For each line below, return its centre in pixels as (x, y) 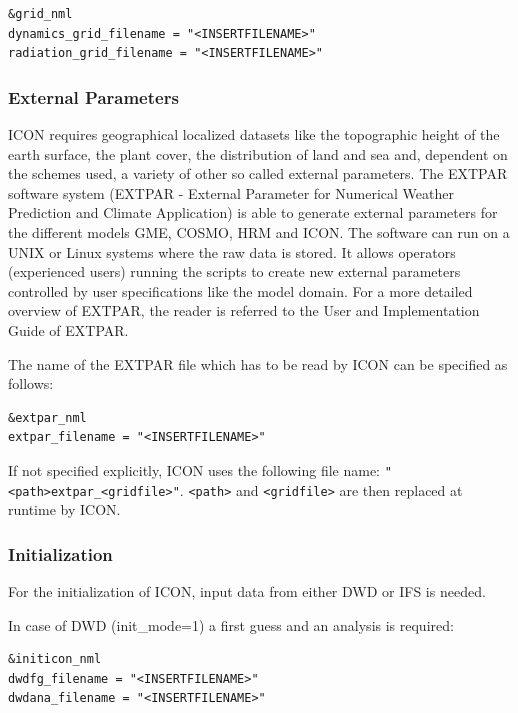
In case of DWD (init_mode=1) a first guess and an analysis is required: (231, 624)
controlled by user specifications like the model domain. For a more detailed (240, 290)
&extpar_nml (47, 417)
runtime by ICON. (64, 509)
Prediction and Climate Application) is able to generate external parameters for (253, 212)
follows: (31, 383)
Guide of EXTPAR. (68, 329)
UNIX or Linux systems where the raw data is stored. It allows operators (232, 251)
